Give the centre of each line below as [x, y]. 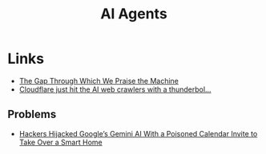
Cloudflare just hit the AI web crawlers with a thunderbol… [115, 89]
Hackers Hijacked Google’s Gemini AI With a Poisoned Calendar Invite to [138, 133]
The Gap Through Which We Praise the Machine [99, 81]
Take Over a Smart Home [60, 142]
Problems [32, 115]
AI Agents [134, 14]
